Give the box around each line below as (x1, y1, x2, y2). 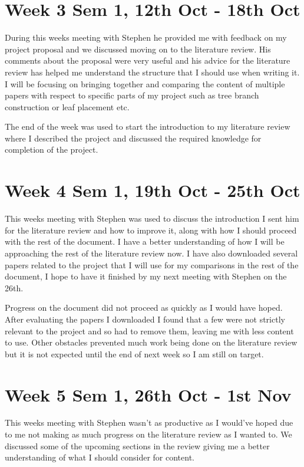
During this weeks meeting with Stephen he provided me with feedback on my (5, 31, 287, 44)
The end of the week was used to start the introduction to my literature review (5, 120, 290, 133)
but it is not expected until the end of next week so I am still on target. (5, 347, 264, 360)
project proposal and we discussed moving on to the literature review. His (5, 42, 271, 55)
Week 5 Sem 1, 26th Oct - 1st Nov (5, 382, 292, 406)
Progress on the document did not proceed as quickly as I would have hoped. (5, 301, 283, 314)
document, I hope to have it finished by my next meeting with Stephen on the (5, 270, 287, 282)
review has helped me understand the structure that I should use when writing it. (5, 65, 300, 78)
